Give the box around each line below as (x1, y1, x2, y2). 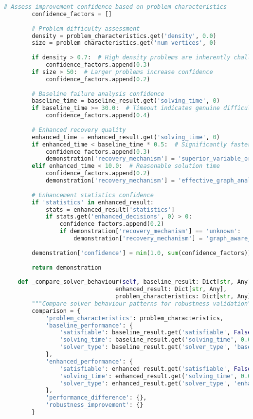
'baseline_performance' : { (45, 322, 133, 329)
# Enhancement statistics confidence (32, 191, 154, 199)
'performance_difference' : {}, (45, 394, 147, 401)
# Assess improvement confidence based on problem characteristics (4, 3, 227, 10)
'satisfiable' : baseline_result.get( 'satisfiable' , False (59, 329, 252, 336)
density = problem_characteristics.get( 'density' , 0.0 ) (32, 32, 217, 39)
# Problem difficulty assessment (32, 25, 140, 32)
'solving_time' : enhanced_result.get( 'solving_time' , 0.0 (59, 372, 252, 380)
